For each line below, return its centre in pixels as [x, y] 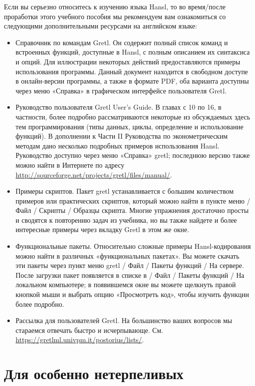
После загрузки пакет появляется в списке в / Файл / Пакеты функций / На [130, 275]
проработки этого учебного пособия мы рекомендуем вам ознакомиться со [115, 16]
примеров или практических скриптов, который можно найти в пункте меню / [133, 200]
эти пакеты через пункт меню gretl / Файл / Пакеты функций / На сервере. [130, 265]
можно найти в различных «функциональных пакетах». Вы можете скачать [127, 255]
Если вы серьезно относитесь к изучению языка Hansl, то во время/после [115, 6]
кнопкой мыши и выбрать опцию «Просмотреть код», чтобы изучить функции [132, 294]
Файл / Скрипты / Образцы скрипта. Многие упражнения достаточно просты [132, 210]
